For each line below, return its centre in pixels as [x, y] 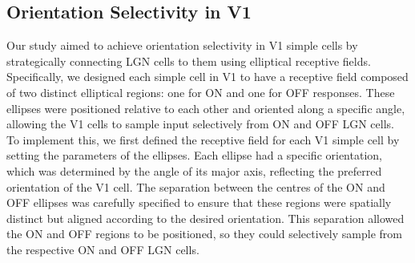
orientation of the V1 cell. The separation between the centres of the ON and [196, 186]
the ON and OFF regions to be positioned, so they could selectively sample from [204, 234]
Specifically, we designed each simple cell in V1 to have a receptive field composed [207, 77]
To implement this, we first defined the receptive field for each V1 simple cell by [203, 139]
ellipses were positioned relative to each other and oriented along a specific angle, [206, 108]
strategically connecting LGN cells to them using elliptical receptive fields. [189, 61]
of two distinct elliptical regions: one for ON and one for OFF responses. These [201, 92]
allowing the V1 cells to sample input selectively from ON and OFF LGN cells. [200, 124]
